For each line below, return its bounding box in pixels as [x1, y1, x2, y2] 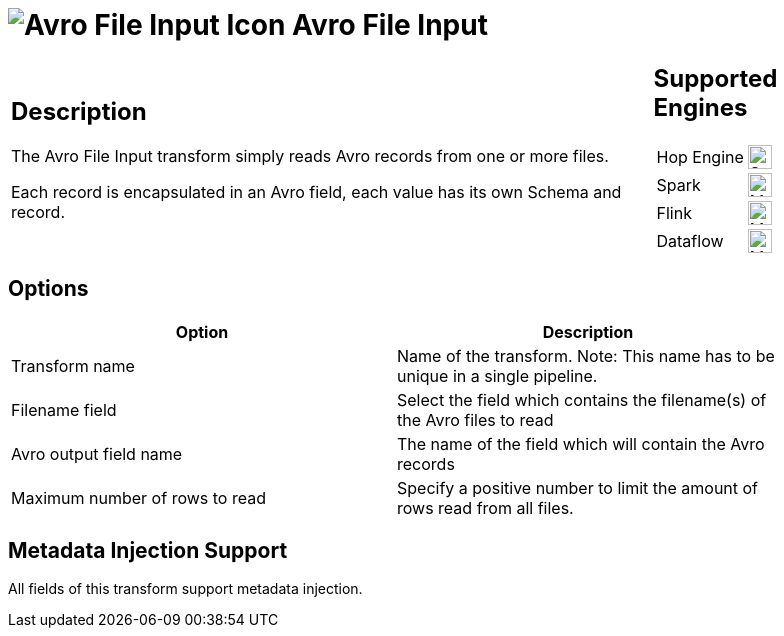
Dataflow [656, 230, 724, 251]
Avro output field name [11, 443, 183, 464]
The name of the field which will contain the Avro [397, 433, 765, 454]
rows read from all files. [397, 497, 574, 518]
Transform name [11, 355, 135, 376]
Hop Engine [656, 146, 744, 167]
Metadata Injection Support [8, 537, 288, 563]
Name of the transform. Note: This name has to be [397, 345, 775, 366]
